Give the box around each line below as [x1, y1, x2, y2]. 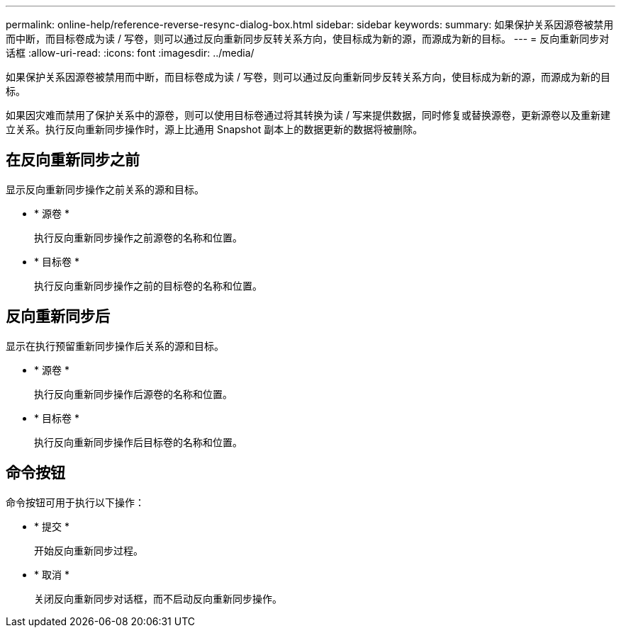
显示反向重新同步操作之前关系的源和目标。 [6, 183, 204, 195]
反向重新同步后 [6, 307, 110, 326]
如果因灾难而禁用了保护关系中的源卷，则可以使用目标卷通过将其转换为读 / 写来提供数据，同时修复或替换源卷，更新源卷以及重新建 [6, 109, 610, 121]
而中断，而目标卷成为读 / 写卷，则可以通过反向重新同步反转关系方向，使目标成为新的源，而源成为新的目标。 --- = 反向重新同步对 [6, 33, 610, 45]
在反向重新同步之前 [6, 151, 140, 169]
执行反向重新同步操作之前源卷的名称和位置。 [34, 231, 242, 244]
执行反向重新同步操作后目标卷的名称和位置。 [34, 435, 242, 448]
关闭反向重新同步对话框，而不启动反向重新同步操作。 [34, 592, 282, 605]
